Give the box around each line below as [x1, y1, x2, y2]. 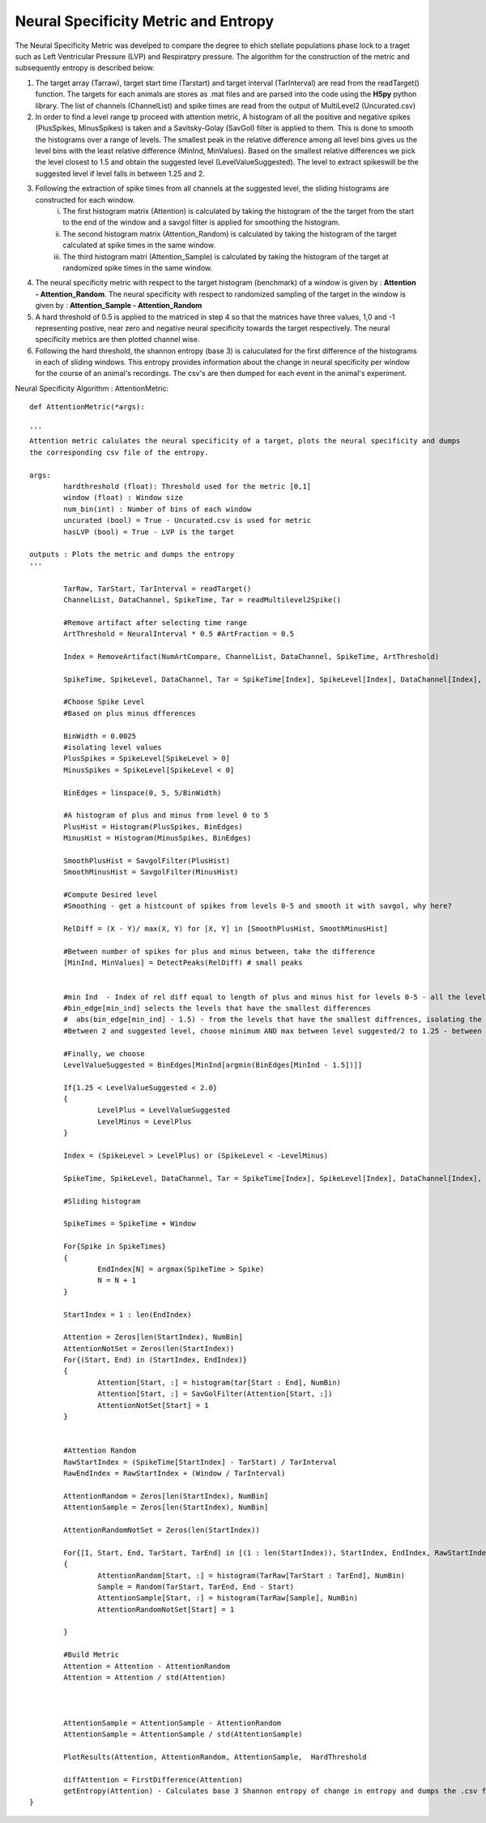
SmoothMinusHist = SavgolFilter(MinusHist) [63, 867, 239, 877]
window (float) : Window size [63, 493, 184, 503]
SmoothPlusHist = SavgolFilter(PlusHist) [63, 856, 231, 865]
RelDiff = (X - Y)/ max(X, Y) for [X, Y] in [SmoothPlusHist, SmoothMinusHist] [63, 924, 389, 934]
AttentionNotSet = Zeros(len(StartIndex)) [63, 1344, 235, 1353]
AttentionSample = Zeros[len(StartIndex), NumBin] [63, 1503, 269, 1512]
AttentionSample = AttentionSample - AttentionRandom [63, 1718, 282, 1727]
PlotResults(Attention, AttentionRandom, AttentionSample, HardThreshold [63, 1752, 367, 1761]
